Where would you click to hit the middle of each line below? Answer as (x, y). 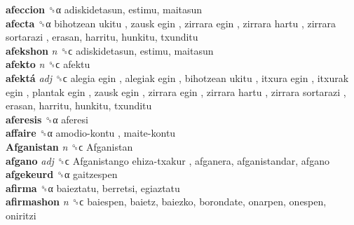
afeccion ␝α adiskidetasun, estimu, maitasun (104, 9)
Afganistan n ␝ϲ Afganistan (69, 146)
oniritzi (21, 215)
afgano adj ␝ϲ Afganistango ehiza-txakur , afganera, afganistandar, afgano (168, 160)
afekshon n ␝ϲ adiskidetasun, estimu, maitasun (110, 50)
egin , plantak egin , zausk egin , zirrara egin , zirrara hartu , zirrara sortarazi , (176, 91)
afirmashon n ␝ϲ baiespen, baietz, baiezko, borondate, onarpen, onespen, (166, 202)
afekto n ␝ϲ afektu (48, 64)
